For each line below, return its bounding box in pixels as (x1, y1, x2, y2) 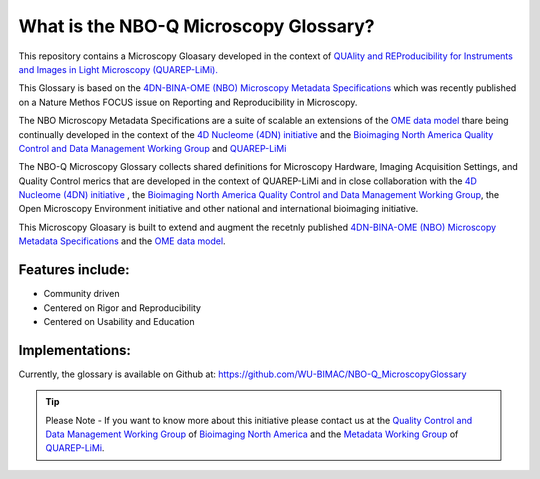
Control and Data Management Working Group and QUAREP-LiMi (18, 142, 287, 154)
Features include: (18, 261, 130, 279)
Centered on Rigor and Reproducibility (43, 301, 202, 314)
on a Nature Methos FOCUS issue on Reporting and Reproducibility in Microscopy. (18, 96, 358, 108)
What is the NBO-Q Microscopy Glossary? (18, 15, 375, 37)
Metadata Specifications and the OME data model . (18, 235, 226, 247)
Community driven (43, 288, 120, 300)
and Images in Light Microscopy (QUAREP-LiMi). (18, 63, 219, 75)
